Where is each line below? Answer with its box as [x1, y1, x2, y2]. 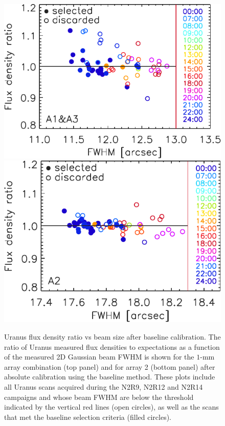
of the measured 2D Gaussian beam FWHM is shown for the [4, 351, 194, 362]
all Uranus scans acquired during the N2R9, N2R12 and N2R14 [4, 382, 203, 392]
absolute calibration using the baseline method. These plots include [4, 371, 215, 382]
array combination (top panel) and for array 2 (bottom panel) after [4, 361, 215, 372]
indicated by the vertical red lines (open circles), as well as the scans [4, 401, 219, 412]
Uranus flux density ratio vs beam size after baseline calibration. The [4, 331, 221, 342]
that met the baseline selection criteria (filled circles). [4, 411, 171, 422]
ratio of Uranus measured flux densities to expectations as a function [4, 341, 220, 352]
